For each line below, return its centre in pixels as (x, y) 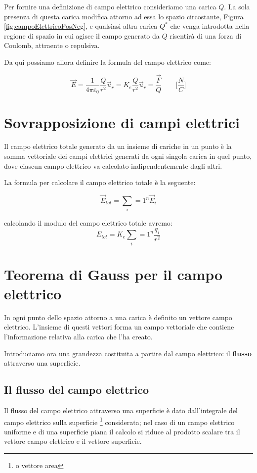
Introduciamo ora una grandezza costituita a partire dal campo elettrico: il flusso (128, 353)
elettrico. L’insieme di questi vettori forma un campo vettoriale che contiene (119, 327)
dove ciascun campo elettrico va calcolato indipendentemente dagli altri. (113, 166)
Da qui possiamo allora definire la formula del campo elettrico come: (107, 62)
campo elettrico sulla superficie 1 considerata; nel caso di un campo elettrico (119, 421)
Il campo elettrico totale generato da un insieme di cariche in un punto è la (118, 146)
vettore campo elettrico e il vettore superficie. (73, 441)
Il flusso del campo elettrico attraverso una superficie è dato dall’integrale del (121, 410)
